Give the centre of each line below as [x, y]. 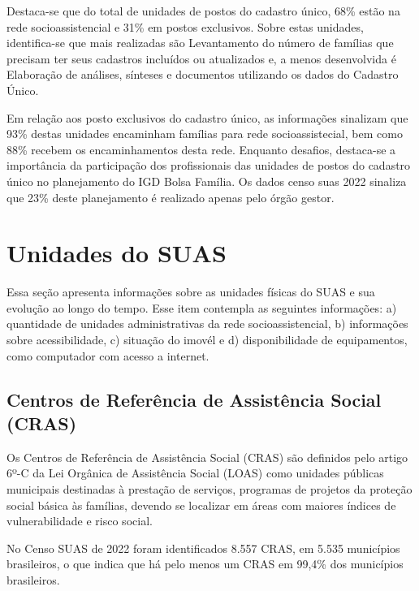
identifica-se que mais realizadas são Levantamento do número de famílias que [200, 43]
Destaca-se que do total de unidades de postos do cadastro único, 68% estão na [203, 11]
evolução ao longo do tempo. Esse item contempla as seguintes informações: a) [202, 307]
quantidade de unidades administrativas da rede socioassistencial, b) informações [207, 324]
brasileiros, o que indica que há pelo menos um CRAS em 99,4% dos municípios [205, 564]
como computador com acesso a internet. [108, 355]
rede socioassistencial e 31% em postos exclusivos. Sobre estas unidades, [185, 26]
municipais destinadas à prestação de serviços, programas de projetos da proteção [209, 489]
